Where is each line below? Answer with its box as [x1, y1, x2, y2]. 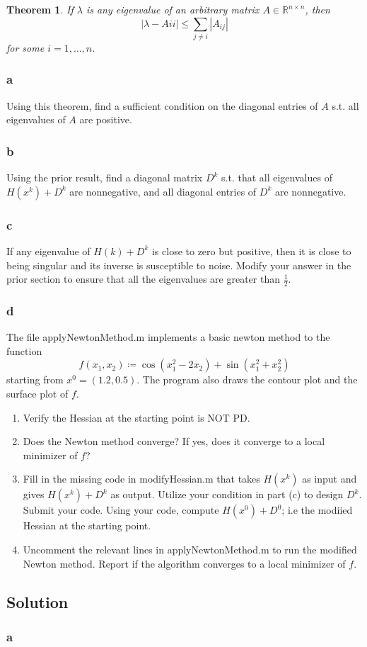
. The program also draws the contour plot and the [136, 372, 358, 387]
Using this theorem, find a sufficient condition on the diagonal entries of [6, 98, 318, 113]
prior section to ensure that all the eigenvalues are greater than [6, 271, 281, 286]
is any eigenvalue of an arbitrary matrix [86, 2, 260, 16]
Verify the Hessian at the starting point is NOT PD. [23, 410, 250, 424]
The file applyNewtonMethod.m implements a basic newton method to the [6, 330, 330, 344]
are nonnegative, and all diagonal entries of [69, 184, 257, 198]
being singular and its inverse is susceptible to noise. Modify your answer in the [6, 257, 351, 272]
